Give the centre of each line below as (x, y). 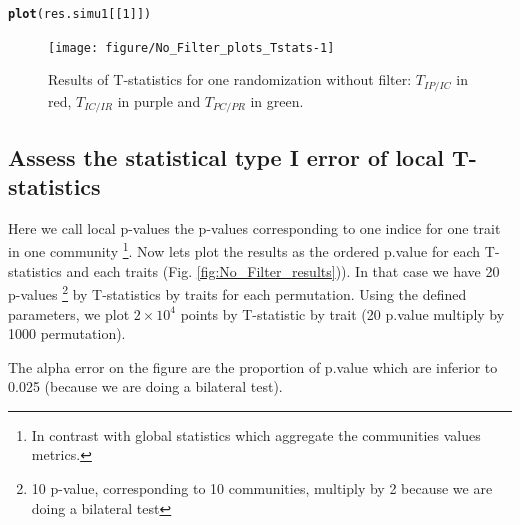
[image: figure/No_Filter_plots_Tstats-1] (191, 47)
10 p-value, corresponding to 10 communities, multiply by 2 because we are (262, 488)
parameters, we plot (69, 313)
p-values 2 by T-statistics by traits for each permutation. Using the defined (237, 292)
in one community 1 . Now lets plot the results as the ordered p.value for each (244, 250)
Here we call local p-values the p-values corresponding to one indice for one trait (254, 227)
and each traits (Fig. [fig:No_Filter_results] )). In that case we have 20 (283, 270)
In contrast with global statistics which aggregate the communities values (256, 434)
